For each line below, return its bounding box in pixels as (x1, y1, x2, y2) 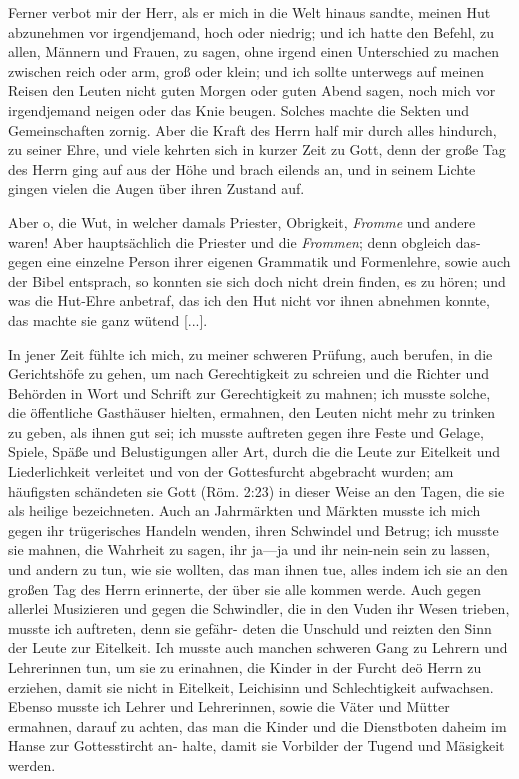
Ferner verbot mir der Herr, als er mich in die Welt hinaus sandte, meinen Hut (8, 2, 491, 22)
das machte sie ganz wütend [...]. (8, 309, 208, 330)
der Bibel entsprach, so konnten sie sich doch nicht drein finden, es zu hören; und (8, 270, 506, 291)
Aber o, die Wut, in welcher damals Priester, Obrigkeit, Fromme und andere (8, 211, 476, 232)
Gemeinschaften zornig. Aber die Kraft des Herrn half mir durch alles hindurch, (8, 119, 497, 140)
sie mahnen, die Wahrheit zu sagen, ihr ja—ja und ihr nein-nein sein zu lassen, (8, 539, 490, 560)
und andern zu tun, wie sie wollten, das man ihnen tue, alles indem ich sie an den (8, 559, 508, 580)
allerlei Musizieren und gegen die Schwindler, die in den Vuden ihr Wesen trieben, (8, 598, 510, 619)
